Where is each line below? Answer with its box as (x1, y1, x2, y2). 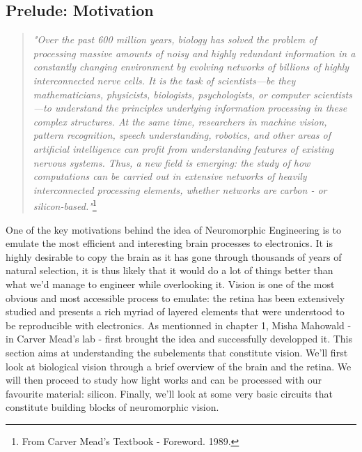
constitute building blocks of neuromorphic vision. (6, 400, 219, 414)
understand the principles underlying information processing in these (54, 100, 347, 115)
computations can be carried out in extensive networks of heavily (33, 169, 307, 183)
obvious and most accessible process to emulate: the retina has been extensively (6, 290, 345, 305)
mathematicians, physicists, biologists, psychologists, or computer (33, 86, 310, 101)
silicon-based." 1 (33, 197, 97, 213)
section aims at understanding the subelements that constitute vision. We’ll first (6, 345, 348, 359)
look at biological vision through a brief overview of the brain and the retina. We (6, 359, 352, 373)
